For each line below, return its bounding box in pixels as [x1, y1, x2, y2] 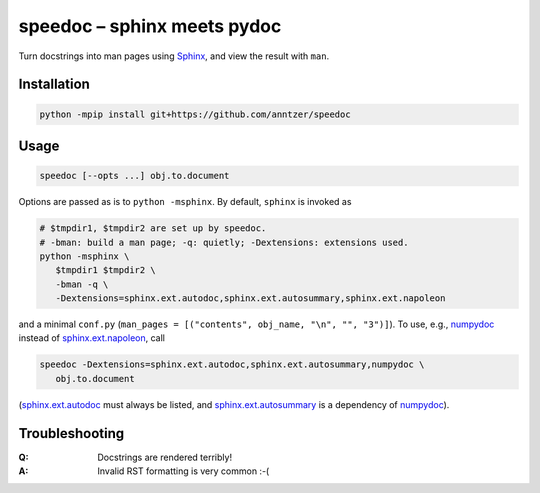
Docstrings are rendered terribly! [97, 451, 233, 463]
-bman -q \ [55, 278, 109, 290]
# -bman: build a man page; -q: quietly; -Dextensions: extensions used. [39, 236, 409, 248]
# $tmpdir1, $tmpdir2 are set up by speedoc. [39, 223, 267, 234]
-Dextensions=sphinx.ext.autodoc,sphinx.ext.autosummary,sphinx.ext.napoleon [55, 293, 446, 304]
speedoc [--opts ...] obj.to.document [39, 170, 230, 182]
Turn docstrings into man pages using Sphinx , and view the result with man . [18, 50, 330, 62]
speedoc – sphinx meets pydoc [18, 15, 282, 37]
